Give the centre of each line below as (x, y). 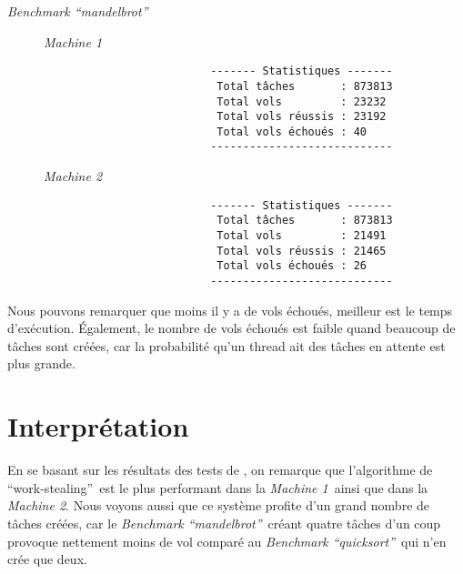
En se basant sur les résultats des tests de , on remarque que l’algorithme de (220, 470)
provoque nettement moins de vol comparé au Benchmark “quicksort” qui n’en (227, 541)
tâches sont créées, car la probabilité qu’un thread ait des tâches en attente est (226, 345)
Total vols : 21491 (302, 236)
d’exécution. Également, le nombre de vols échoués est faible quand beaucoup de (231, 328)
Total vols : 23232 (302, 101)
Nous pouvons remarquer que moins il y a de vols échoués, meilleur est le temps (230, 310)
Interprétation (98, 426)
